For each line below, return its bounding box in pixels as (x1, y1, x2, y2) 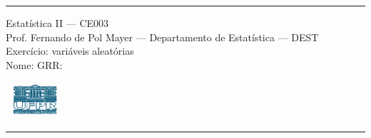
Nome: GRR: (6, 57, 63, 72)
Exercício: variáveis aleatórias (6, 43, 134, 58)
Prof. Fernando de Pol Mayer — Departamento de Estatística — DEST (6, 29, 319, 44)
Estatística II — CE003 (6, 16, 109, 30)
